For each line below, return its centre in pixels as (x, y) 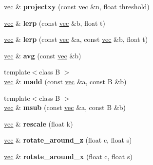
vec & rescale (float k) (38, 123)
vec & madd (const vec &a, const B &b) (65, 81)
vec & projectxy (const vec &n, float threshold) (77, 6)
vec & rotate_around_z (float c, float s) (68, 140)
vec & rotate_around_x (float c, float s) (68, 156)
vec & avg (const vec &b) (43, 55)
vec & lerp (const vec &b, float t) (55, 23)
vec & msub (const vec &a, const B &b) (65, 107)
